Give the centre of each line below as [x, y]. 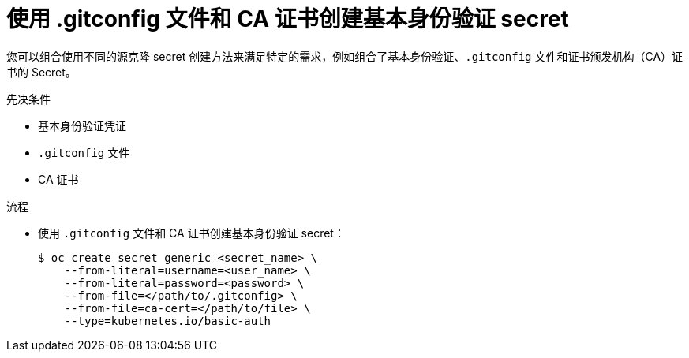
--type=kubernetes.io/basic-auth [168, 321]
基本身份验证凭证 [82, 125]
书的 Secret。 [41, 72]
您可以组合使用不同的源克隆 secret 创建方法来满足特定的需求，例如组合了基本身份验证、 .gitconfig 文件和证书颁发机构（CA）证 [345, 56]
